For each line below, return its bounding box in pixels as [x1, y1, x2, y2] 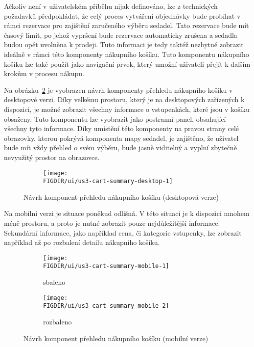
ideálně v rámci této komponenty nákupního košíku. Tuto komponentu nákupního [4, 49, 249, 59]
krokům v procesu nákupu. [4, 68, 84, 79]
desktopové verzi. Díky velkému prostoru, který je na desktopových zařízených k [4, 94, 245, 105]
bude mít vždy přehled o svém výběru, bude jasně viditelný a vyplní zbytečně [4, 142, 237, 153]
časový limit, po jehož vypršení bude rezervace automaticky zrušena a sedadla [4, 29, 237, 40]
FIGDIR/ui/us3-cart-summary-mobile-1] [43, 263, 169, 270]
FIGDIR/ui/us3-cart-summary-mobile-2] [43, 302, 169, 310]
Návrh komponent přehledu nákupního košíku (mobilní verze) [23, 333, 208, 343]
